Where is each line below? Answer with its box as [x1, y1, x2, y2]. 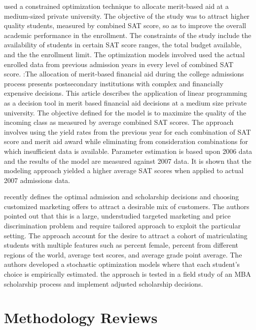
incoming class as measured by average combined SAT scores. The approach [4, 117, 234, 127]
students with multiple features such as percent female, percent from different [4, 240, 238, 250]
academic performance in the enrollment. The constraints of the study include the [4, 30, 252, 40]
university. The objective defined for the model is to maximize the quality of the [4, 107, 247, 117]
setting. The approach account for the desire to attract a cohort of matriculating [4, 230, 248, 240]
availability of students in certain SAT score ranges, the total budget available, [4, 39, 242, 50]
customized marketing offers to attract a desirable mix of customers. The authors [4, 201, 250, 211]
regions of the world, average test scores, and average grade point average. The [4, 249, 242, 259]
